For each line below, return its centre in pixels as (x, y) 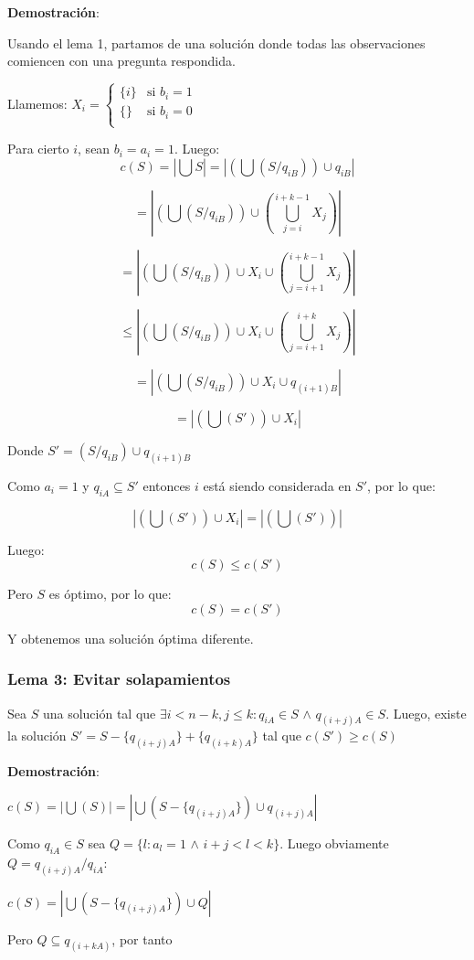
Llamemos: (37, 103)
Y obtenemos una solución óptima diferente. (131, 638)
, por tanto (142, 939)
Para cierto (38, 149)
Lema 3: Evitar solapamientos (119, 679)
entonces (167, 485)
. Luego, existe (426, 713)
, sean (94, 149)
